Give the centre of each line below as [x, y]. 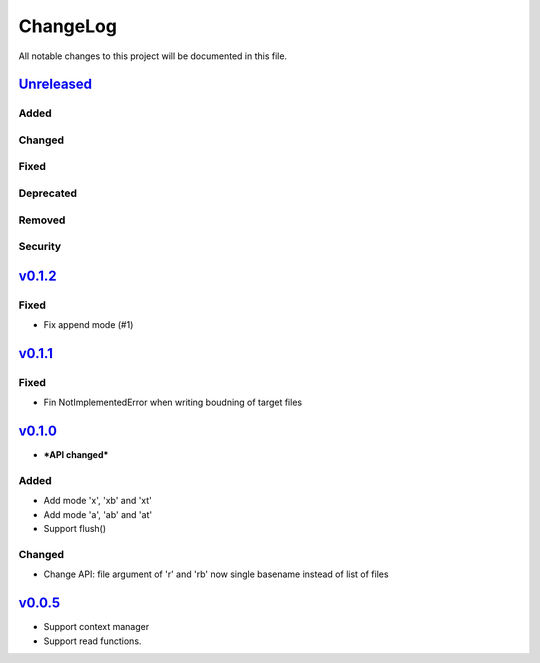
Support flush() [75, 529]
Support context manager [96, 627]
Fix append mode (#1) [88, 325]
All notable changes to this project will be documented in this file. [153, 56]
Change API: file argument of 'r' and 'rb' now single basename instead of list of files [216, 574]
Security [40, 247]
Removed [42, 220]
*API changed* [76, 455]
